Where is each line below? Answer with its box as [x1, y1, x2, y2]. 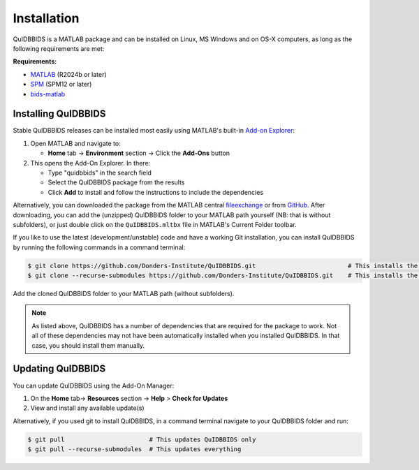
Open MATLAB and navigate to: [30, 139, 122, 147]
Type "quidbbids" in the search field [47, 168, 152, 177]
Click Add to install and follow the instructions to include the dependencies [47, 188, 264, 196]
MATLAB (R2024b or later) [30, 70, 108, 78]
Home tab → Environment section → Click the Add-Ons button [47, 149, 230, 157]
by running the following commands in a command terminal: [13, 243, 186, 251]
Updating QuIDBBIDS [13, 363, 106, 375]
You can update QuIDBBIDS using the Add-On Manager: [13, 381, 175, 390]
